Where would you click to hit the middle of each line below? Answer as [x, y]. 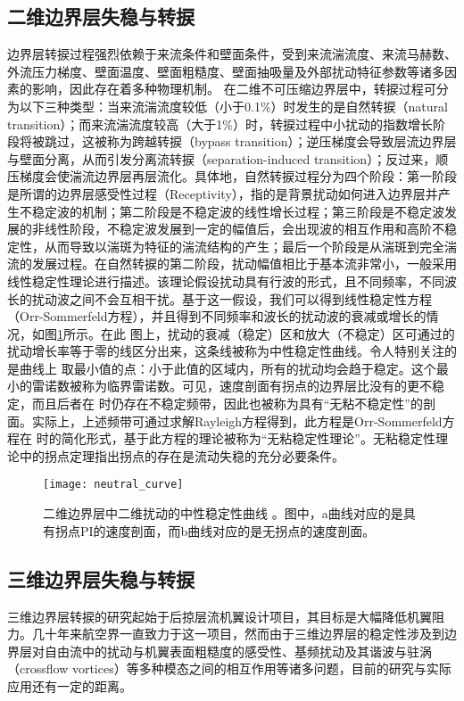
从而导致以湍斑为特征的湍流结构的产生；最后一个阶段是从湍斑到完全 [244, 246]
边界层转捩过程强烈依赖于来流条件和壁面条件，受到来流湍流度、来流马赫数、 [232, 54]
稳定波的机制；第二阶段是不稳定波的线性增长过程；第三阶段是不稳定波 [238, 211]
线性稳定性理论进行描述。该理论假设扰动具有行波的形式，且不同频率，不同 [226, 280]
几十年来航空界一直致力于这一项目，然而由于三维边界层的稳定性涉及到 [238, 634]
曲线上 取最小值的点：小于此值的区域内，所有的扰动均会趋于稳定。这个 [228, 368]
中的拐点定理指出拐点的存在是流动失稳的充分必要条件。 [182, 455]
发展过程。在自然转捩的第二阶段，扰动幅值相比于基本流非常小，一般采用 [244, 264]
